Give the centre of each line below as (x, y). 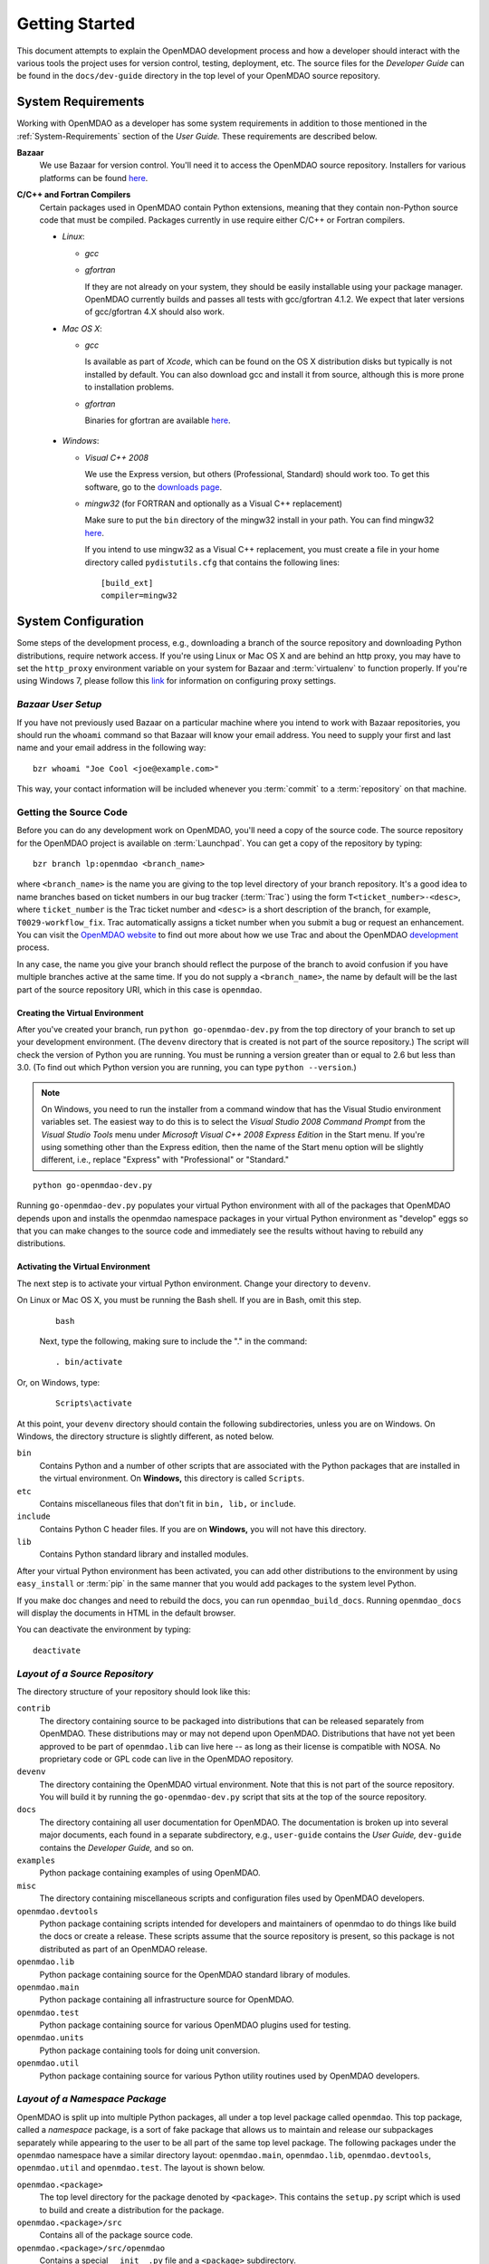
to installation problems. (129, 387)
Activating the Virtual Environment (84, 1267)
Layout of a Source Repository (85, 1674)
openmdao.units (51, 2038)
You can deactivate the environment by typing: (104, 1629)
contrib (34, 1708)
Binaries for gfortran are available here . (158, 420)
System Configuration (81, 622)
